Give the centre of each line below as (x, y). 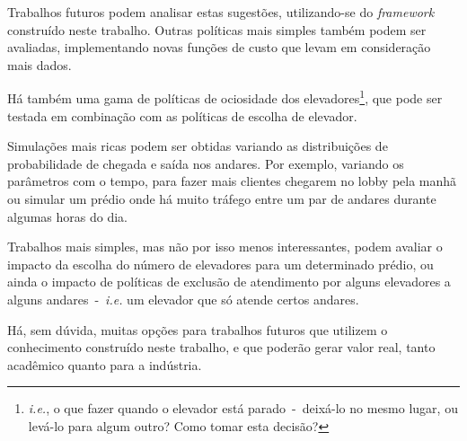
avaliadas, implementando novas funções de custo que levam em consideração (219, 47)
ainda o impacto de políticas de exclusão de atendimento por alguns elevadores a (229, 282)
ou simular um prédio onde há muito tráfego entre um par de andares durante (222, 198)
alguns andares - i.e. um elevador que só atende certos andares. (183, 299)
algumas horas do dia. (67, 216)
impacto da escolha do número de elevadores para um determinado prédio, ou (220, 264)
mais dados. (40, 64)
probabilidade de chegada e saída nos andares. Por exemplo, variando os (206, 163)
